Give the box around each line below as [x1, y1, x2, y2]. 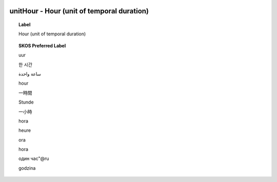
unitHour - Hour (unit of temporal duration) [9, 7, 149, 15]
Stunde [18, 99, 34, 105]
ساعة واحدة [18, 71, 41, 77]
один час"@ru [18, 155, 49, 161]
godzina [18, 165, 36, 171]
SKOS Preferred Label [18, 43, 66, 49]
